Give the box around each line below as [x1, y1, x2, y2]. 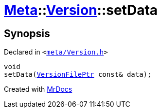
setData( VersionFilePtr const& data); [4, 70, 152, 79]
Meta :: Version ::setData [4, 2, 158, 18]
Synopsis [4, 27, 50, 40]
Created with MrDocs [4, 85, 72, 94]
